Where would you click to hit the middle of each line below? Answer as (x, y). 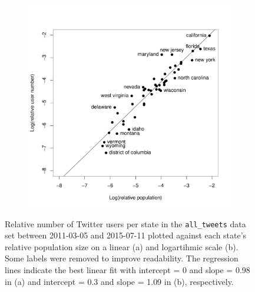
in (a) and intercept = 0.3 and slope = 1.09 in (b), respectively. (119, 281)
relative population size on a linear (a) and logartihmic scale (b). (122, 246)
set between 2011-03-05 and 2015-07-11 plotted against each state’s (126, 235)
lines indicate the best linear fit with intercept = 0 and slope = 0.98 (127, 270)
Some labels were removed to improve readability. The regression (122, 258)
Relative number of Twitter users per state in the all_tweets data (125, 223)
